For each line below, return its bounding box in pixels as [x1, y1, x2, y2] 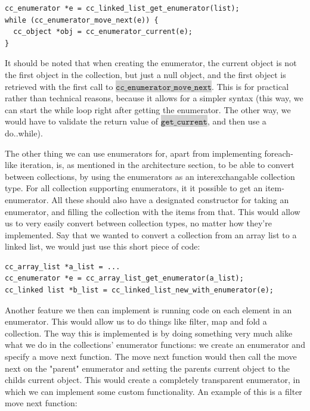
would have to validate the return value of [5, 115, 159, 127]
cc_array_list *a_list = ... [5, 262, 120, 271]
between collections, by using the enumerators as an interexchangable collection [5, 170, 295, 182]
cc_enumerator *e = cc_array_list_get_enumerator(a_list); [5, 274, 244, 283]
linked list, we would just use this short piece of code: [5, 240, 200, 253]
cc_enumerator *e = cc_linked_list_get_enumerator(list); [5, 4, 240, 13]
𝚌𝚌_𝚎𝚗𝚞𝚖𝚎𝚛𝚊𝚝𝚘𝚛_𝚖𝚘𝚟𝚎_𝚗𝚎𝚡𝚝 [116, 83, 212, 92]
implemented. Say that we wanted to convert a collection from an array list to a [5, 228, 297, 241]
